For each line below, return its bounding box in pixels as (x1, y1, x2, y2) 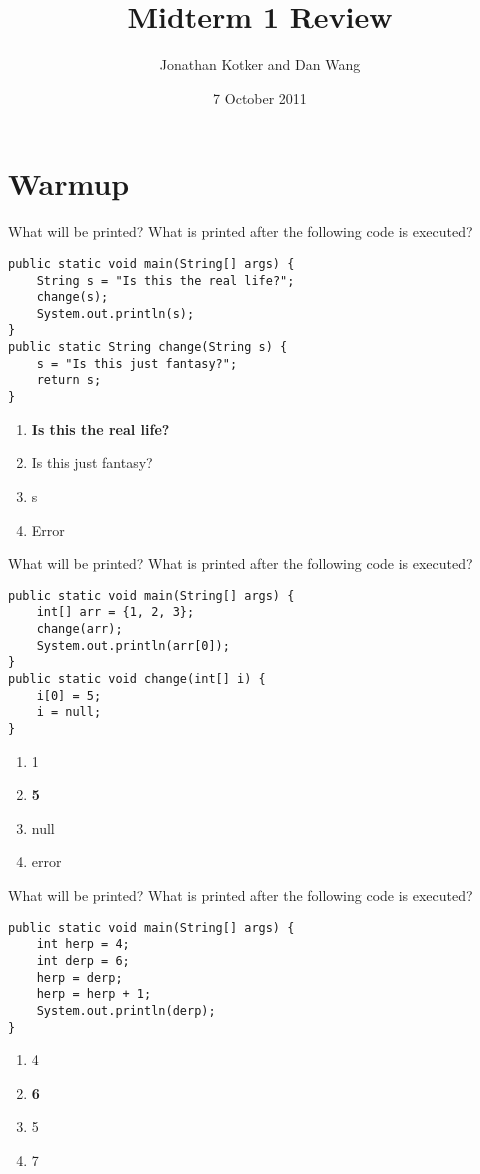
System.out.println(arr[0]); (36, 638, 230, 653)
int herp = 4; (36, 937, 130, 952)
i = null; (36, 705, 102, 720)
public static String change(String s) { (8, 340, 288, 355)
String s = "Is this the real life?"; (36, 273, 295, 288)
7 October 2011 (213, 87, 307, 108)
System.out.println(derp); (36, 1003, 216, 1018)
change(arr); (36, 622, 123, 637)
